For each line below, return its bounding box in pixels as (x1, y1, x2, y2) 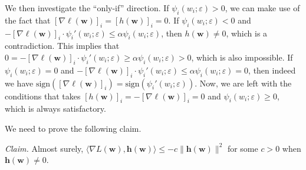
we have (5, 76, 34, 89)
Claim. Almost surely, (5, 142, 84, 154)
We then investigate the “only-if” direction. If (5, 2, 169, 14)
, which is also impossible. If (191, 51, 293, 63)
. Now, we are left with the (195, 76, 292, 89)
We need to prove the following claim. (5, 122, 142, 134)
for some (227, 142, 258, 154)
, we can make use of (225, 2, 300, 14)
